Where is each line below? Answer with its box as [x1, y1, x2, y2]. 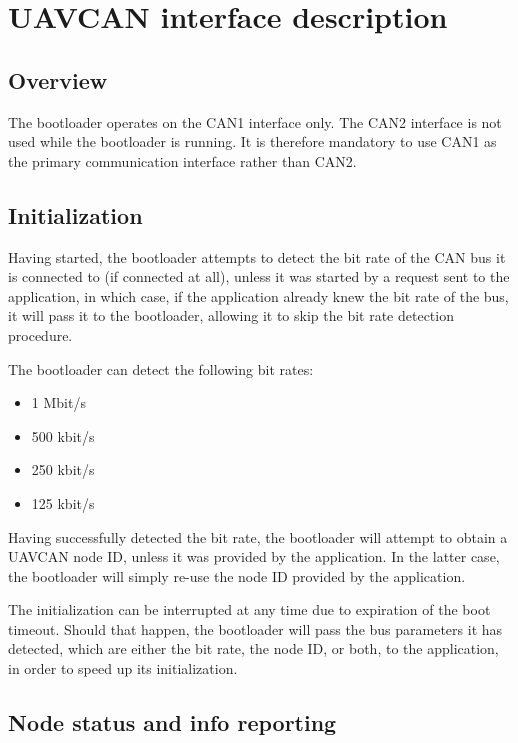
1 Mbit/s [31, 392, 86, 413]
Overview [8, 64, 108, 95]
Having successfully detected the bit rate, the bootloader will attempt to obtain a [8, 526, 508, 547]
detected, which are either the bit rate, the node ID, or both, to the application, [8, 638, 499, 659]
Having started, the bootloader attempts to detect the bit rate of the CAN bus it [8, 246, 506, 267]
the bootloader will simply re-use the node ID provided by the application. [8, 565, 466, 586]
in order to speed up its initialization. [8, 658, 238, 679]
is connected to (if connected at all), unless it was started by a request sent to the [8, 266, 510, 287]
